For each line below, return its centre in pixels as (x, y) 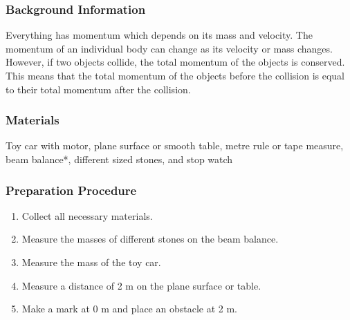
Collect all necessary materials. (87, 215)
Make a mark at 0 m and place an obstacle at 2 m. (129, 309)
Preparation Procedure (71, 190)
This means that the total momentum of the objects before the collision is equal (175, 75)
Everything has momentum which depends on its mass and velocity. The (159, 35)
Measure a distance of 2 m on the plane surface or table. (141, 285)
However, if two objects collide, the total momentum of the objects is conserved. (175, 62)
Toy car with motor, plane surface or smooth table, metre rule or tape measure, (175, 145)
